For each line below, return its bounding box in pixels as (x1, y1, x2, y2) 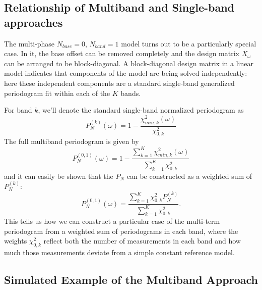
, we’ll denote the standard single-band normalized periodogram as (38, 105, 244, 115)
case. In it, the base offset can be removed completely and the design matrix (4, 48, 239, 59)
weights (4, 235, 27, 246)
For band (4, 105, 32, 115)
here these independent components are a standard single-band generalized (4, 77, 235, 88)
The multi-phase (4, 38, 55, 49)
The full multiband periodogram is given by (4, 136, 139, 147)
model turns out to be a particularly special (121, 38, 256, 49)
